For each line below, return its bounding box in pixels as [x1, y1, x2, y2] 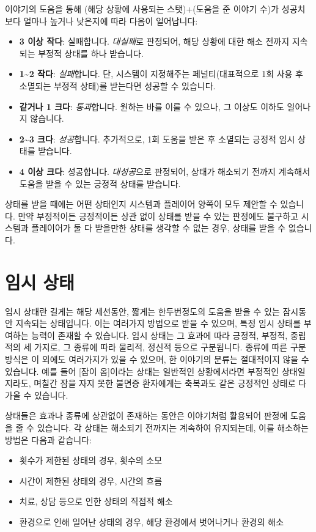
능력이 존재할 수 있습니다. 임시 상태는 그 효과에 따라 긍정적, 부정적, [31, 328, 288, 341]
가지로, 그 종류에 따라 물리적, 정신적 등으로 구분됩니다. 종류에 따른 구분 [34, 341, 306, 353]
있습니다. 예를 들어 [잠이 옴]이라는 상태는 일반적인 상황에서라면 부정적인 [5, 364, 279, 377]
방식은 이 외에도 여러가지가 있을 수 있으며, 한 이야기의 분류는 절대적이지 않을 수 [5, 353, 309, 365]
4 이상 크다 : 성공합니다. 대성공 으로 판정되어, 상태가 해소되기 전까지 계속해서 [19, 164, 310, 177]
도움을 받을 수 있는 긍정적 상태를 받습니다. [19, 177, 181, 190]
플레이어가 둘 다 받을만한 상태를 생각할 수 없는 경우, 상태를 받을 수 [31, 221, 286, 234]
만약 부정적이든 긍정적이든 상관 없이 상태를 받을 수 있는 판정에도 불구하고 [18, 209, 299, 222]
